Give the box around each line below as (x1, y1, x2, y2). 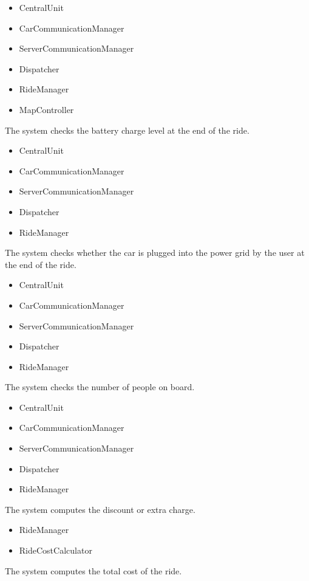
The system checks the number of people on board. (5, 380, 195, 393)
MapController (19, 103, 74, 115)
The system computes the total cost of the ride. (5, 564, 182, 577)
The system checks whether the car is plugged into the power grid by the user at (5, 246, 305, 259)
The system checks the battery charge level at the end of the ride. (5, 123, 250, 136)
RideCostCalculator (19, 544, 92, 557)
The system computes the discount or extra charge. (5, 503, 195, 515)
